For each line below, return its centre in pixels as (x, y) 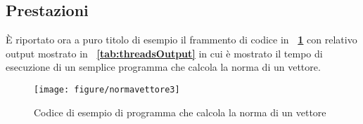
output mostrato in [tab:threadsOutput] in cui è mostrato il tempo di (164, 53)
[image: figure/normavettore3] (107, 89)
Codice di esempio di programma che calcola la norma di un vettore (180, 112)
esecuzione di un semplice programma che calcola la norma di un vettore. (163, 67)
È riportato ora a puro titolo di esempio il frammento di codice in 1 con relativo (181, 40)
